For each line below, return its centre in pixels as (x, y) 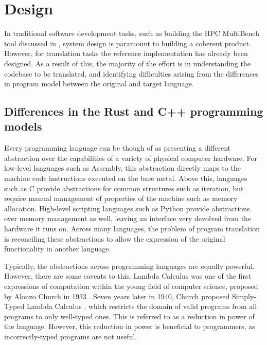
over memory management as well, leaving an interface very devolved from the (128, 218)
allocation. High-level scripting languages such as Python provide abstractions (127, 208)
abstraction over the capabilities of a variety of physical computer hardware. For (131, 158)
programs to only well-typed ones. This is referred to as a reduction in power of (129, 316)
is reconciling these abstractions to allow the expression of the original (115, 238)
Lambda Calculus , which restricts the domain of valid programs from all (142, 306)
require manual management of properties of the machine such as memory (121, 198)
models (23, 126)
